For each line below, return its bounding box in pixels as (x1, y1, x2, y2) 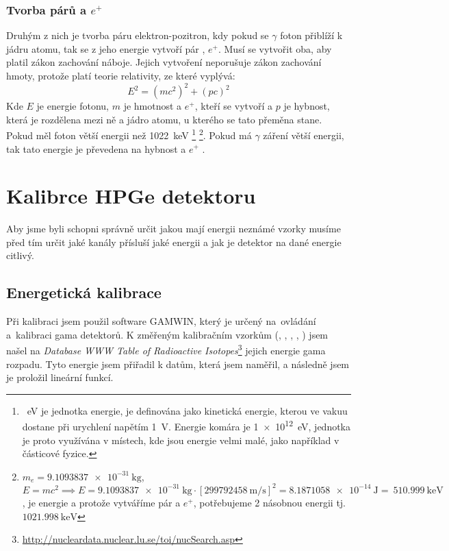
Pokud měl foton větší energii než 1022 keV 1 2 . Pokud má (6, 126, 252, 142)
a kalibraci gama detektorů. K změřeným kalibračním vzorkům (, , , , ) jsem (6, 327, 329, 341)
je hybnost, (283, 99, 330, 113)
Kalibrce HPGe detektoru (6, 182, 256, 210)
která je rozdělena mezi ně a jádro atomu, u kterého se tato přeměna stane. (6, 112, 322, 126)
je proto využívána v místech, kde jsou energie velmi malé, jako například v (22, 432, 339, 447)
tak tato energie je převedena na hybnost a (6, 141, 186, 156)
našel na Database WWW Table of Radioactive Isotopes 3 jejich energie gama (6, 341, 326, 358)
